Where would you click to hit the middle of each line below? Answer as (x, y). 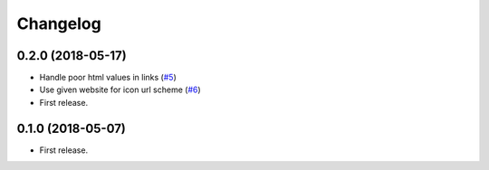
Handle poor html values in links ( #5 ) (108, 78)
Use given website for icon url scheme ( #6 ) (120, 90)
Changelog (59, 24)
